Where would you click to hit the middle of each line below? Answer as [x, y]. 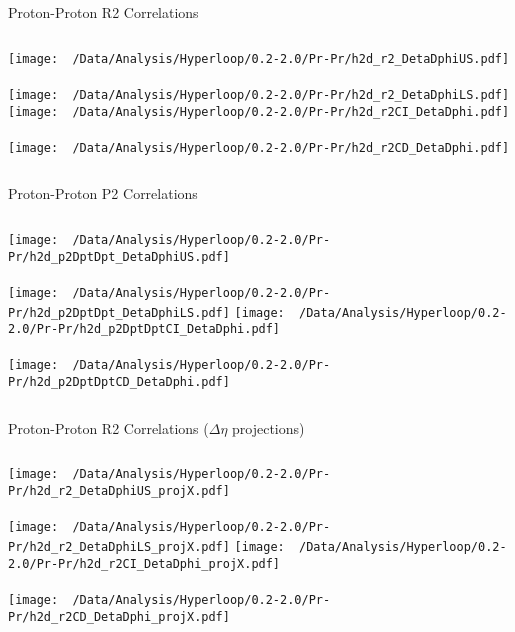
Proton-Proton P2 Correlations [103, 193]
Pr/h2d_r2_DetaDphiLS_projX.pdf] [119, 546]
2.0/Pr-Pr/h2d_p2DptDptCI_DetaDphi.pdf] [144, 329]
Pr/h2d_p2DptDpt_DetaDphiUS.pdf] [119, 256]
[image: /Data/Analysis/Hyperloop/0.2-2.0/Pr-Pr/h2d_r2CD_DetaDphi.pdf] [259, 147]
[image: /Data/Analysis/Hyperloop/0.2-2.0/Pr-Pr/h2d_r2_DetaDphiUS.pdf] [259, 58]
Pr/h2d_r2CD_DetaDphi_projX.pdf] [119, 616]
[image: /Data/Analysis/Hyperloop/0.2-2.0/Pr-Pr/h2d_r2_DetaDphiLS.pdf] [259, 94]
